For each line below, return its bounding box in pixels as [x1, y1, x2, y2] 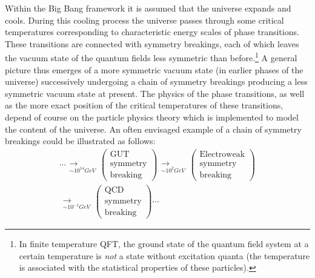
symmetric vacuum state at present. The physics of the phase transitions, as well [5, 87, 305, 99]
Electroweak [199, 150, 245, 159]
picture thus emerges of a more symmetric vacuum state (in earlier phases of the [5, 63, 303, 76]
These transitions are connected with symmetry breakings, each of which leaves [5, 37, 299, 50]
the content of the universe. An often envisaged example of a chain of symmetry [5, 122, 302, 135]
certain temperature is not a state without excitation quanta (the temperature [19, 249, 310, 262]
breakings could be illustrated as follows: [5, 134, 156, 147]
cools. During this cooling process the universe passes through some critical [5, 13, 284, 26]
